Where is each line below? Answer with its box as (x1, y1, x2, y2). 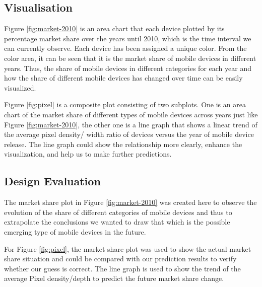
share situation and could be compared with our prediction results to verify (4, 253, 237, 264)
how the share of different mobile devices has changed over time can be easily (4, 73, 243, 83)
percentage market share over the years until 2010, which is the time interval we (4, 33, 251, 43)
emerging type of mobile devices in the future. (4, 226, 146, 237)
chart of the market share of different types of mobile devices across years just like (4, 109, 258, 119)
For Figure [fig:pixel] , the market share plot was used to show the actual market (4, 243, 251, 254)
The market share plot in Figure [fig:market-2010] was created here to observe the (4, 197, 257, 207)
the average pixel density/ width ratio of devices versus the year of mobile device (4, 129, 254, 139)
